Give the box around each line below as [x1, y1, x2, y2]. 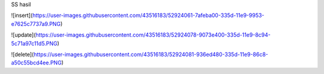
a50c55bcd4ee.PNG [11, 59, 62, 66]
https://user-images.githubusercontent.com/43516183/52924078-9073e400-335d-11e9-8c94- [35, 31, 271, 39]
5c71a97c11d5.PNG [11, 40, 58, 47]
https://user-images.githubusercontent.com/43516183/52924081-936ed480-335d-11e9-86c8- [33, 51, 268, 58]
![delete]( [11, 51, 34, 58]
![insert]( [11, 12, 33, 19]
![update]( [11, 31, 36, 39]
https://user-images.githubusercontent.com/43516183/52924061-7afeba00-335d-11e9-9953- [32, 12, 265, 19]
